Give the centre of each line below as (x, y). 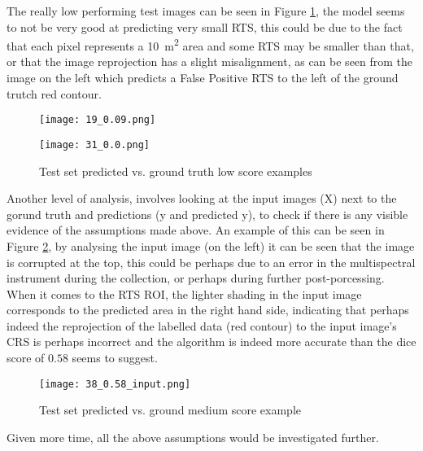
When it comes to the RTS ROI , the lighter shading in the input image (184, 293)
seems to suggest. (115, 358)
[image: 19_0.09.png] (98, 120)
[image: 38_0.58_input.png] (115, 384)
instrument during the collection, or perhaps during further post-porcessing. (196, 278)
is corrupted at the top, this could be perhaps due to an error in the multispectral (211, 262)
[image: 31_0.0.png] (95, 144)
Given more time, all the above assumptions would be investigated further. (193, 437)
